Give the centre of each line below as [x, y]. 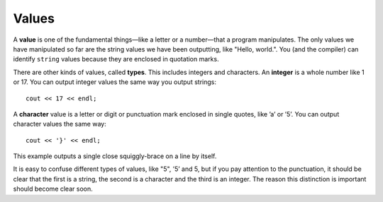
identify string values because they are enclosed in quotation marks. [116, 59]
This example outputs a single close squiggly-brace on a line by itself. [115, 156]
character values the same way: [60, 124]
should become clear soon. [53, 189]
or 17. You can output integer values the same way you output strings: [115, 82]
